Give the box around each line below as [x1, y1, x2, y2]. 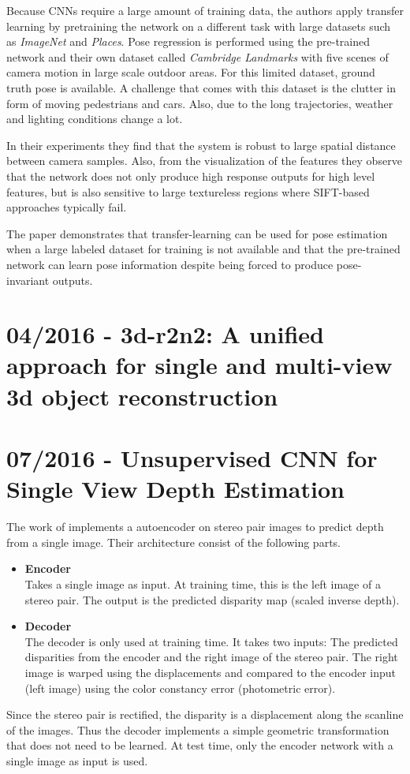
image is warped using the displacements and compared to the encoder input [24, 664, 396, 680]
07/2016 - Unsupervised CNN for [6, 442, 378, 474]
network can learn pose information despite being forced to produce [6, 256, 334, 272]
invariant [6, 271, 50, 288]
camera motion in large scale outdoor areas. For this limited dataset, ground [6, 64, 375, 80]
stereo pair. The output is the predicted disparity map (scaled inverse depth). [24, 591, 400, 608]
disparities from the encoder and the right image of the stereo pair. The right [24, 649, 398, 665]
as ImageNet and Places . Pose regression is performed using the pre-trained [6, 33, 371, 50]
